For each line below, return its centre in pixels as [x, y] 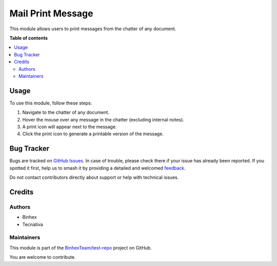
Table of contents [29, 38]
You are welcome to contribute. [43, 257]
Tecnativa [33, 224]
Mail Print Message [51, 13]
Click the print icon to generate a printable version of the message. [93, 134]
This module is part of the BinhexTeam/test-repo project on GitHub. [81, 248]
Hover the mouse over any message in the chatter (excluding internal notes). [103, 119]
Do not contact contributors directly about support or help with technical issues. [94, 177]
